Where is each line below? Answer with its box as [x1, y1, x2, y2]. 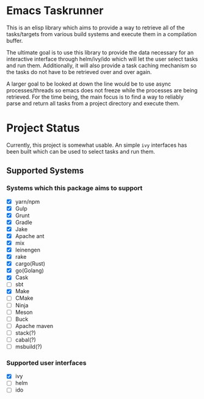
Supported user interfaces [6, 359, 87, 367]
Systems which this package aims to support [6, 184, 143, 193]
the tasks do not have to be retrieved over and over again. [6, 68, 152, 75]
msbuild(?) [15, 343, 43, 350]
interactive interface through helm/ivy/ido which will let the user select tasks [6, 55, 199, 62]
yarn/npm [15, 198, 40, 205]
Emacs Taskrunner [6, 4, 104, 18]
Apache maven [15, 322, 54, 329]
